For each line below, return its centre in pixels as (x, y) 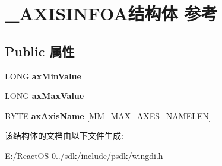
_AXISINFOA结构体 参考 (111, 13)
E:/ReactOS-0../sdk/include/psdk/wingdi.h (84, 155)
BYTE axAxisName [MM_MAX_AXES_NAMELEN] (108, 115)
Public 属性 (40, 51)
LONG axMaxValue (45, 96)
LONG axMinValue (43, 76)
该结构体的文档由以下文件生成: (64, 135)
